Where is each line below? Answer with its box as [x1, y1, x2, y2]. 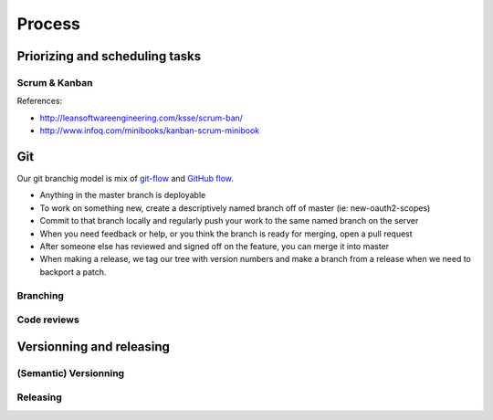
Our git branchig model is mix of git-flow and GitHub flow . [16, 173, 235, 184]
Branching [16, 289, 64, 301]
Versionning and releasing [16, 339, 171, 354]
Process [16, 14, 81, 34]
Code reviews [16, 313, 79, 326]
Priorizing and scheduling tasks [16, 48, 202, 64]
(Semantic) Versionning [16, 366, 125, 379]
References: [16, 96, 63, 107]
